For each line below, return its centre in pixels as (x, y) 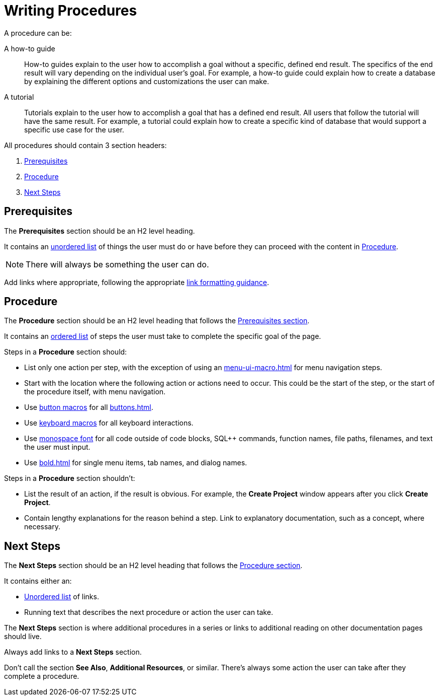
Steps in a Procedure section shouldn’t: (70, 478)
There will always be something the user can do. (117, 264)
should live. (23, 637)
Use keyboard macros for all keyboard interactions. (109, 423)
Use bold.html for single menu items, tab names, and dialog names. (136, 463)
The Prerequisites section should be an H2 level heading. (100, 231)
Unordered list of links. (62, 597)
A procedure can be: (38, 33)
